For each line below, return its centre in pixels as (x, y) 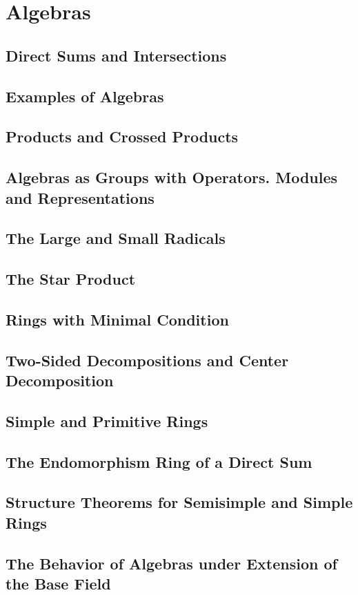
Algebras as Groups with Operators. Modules (172, 177)
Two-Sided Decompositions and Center (147, 360)
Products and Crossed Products (122, 136)
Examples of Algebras (85, 96)
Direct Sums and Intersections (116, 55)
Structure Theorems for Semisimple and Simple (179, 502)
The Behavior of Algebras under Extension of (171, 563)
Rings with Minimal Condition (117, 319)
